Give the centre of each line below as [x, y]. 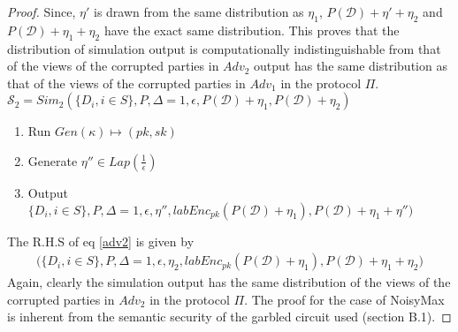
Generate [53, 160]
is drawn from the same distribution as [198, 11]
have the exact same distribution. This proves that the [252, 30]
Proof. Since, [42, 11]
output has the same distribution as [351, 66]
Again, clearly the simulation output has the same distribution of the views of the [229, 282]
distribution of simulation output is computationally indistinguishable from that [224, 48]
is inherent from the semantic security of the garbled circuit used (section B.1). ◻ [229, 317]
